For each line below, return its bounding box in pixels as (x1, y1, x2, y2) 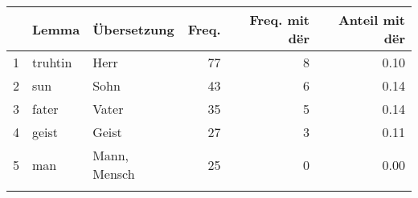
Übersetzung (92, 19, 174, 38)
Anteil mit (338, 10, 405, 29)
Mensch (92, 164, 135, 183)
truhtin (32, 53, 72, 71)
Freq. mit (249, 10, 309, 29)
